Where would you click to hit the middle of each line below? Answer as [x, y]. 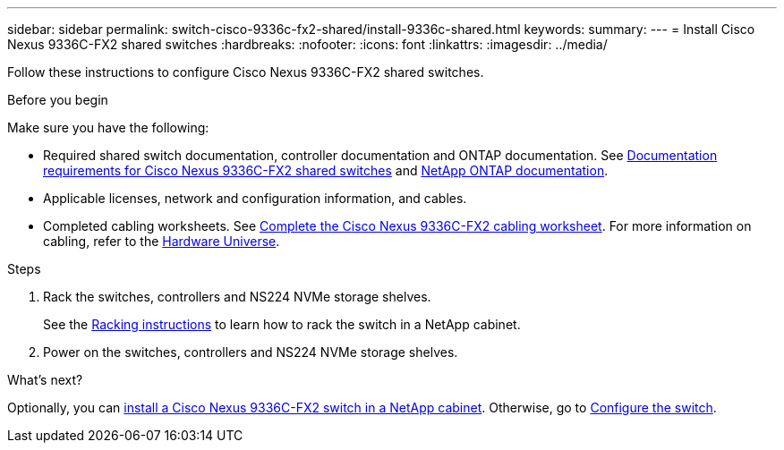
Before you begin [58, 100]
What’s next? [45, 380]
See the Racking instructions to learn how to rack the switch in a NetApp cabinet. [282, 324]
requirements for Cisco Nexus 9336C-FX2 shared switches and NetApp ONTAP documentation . [326, 170]
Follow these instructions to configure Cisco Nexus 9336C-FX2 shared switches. [246, 72]
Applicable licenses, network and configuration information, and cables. [255, 198]
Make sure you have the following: [108, 127]
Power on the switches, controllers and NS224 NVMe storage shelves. [251, 352]
